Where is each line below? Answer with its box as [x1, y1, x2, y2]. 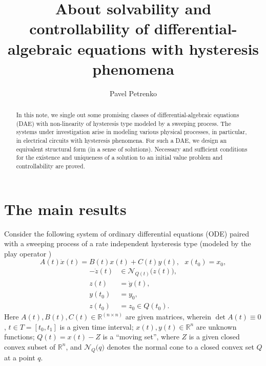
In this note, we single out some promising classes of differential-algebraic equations [16, 111, 239, 119]
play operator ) [4, 248, 52, 259]
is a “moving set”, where [103, 331, 179, 342]
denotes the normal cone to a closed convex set [107, 341, 254, 352]
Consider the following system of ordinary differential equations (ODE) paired [4, 228, 250, 239]
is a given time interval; [59, 321, 134, 332]
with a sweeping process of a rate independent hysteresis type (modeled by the [4, 238, 251, 249]
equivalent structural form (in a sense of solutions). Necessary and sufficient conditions [16, 144, 248, 153]
